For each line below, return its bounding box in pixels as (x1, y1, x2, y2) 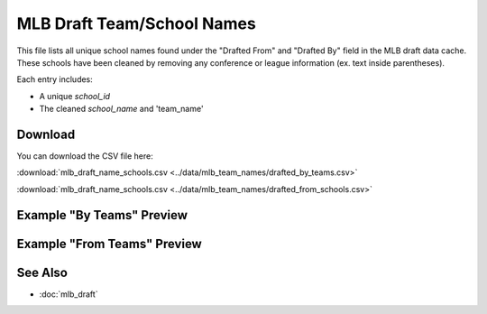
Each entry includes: (16, 74, 94, 85)
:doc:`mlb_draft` (39, 289, 98, 300)
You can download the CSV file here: (16, 151, 153, 162)
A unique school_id (39, 90, 111, 101)
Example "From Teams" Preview (16, 235, 202, 252)
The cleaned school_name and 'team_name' (39, 104, 204, 115)
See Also (16, 264, 68, 280)
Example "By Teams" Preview (16, 208, 188, 223)
